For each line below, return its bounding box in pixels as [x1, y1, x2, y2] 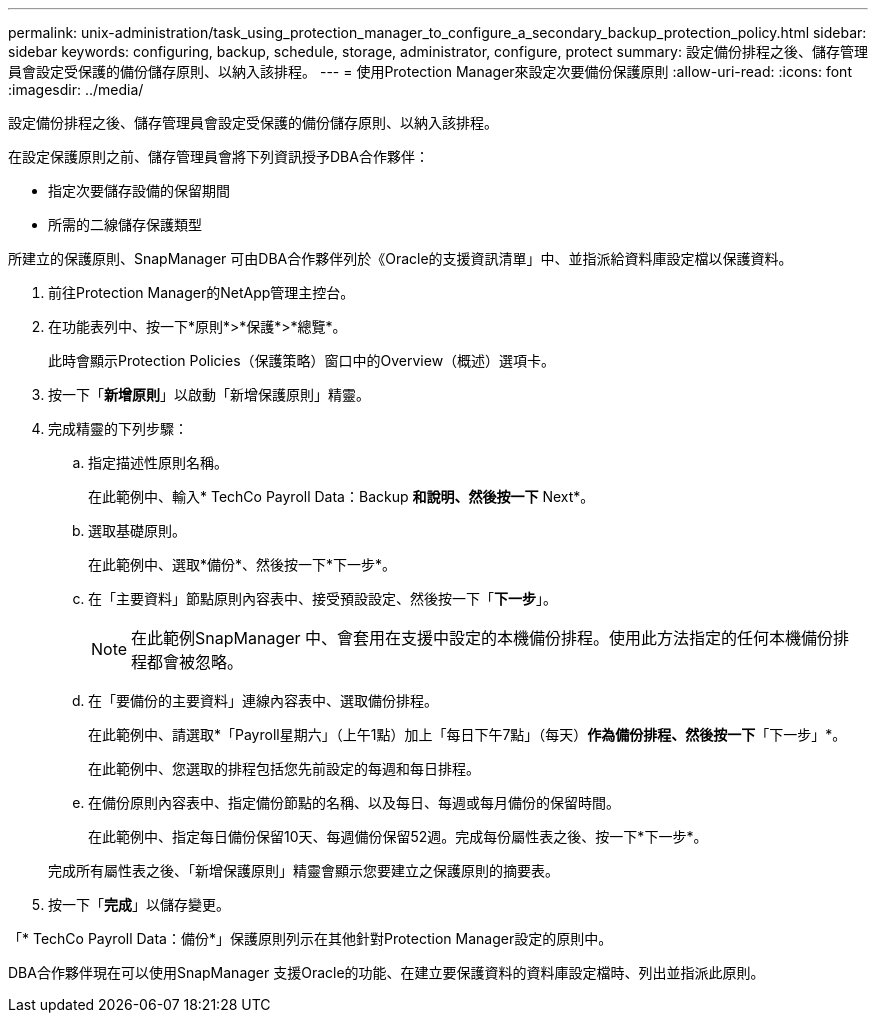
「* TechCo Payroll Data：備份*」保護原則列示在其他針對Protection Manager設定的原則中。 [8, 930, 613, 947]
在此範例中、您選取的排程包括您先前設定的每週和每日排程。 [88, 760, 480, 777]
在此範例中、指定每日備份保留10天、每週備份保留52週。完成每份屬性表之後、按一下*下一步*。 [88, 828, 708, 845]
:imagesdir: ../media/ [8, 81, 144, 98]
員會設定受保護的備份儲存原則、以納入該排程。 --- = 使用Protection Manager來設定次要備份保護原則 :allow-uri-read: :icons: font [8, 63, 852, 80]
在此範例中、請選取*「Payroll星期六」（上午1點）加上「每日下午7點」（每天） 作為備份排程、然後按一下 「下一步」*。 [88, 726, 847, 743]
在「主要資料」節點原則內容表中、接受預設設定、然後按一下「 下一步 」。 [88, 590, 557, 607]
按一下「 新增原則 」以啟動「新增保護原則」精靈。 [48, 386, 370, 403]
